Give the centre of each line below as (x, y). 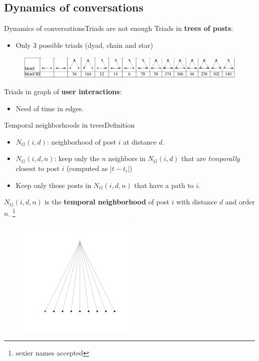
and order (240, 202)
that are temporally (211, 158)
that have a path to (164, 185)
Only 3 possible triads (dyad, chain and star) (84, 45)
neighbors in (127, 158)
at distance (140, 141)
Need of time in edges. (50, 108)
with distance (197, 202)
